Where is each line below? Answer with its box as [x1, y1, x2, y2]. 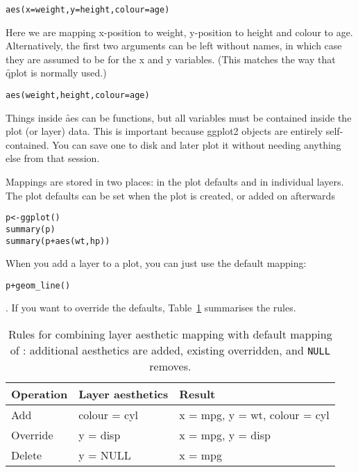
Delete [11, 447, 42, 464]
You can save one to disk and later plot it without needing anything [52, 137, 341, 152]
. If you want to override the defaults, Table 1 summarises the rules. [6, 300, 296, 315]
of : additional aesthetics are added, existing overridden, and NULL [10, 342, 330, 359]
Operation [11, 386, 68, 402]
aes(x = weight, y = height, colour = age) [6, 5, 170, 15]
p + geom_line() [6, 280, 71, 291]
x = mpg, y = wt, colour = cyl [179, 407, 330, 423]
